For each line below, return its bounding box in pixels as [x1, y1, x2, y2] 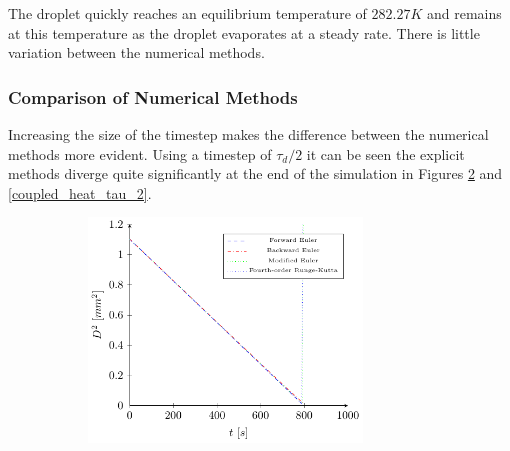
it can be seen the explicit [306, 143, 465, 164]
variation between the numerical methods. [8, 42, 265, 63]
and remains [426, 3, 502, 23]
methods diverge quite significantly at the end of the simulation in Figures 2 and [8, 163, 503, 184]
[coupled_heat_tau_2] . [8, 182, 152, 203]
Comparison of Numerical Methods [8, 84, 298, 109]
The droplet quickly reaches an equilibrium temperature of [8, 3, 367, 23]
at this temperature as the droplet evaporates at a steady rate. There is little [8, 22, 480, 43]
